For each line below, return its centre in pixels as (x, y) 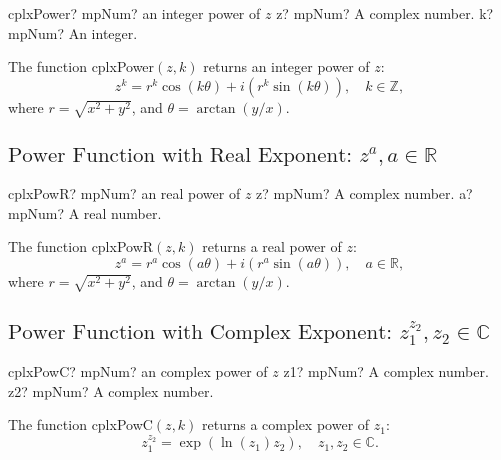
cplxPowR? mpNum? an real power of (124, 192)
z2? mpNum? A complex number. (111, 390)
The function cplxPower (81, 66)
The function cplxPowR (81, 246)
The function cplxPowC (80, 424)
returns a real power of (272, 246)
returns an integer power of (286, 66)
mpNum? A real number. (85, 212)
